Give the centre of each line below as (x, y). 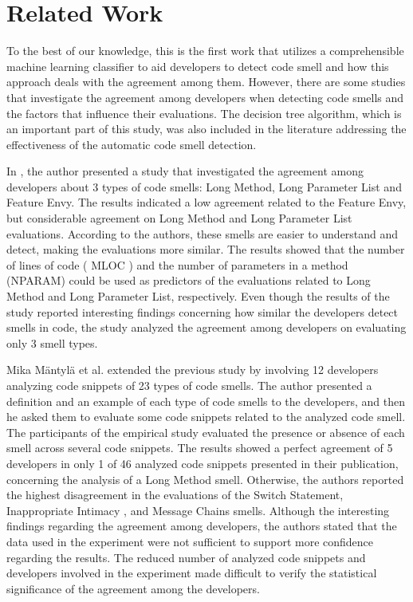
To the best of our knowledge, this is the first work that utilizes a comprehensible (205, 51)
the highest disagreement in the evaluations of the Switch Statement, (175, 495)
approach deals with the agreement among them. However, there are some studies (206, 82)
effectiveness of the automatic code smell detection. (132, 144)
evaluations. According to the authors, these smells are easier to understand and (203, 233)
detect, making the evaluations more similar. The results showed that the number (206, 249)
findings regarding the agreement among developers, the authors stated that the (202, 526)
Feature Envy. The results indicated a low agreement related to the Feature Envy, (206, 202)
